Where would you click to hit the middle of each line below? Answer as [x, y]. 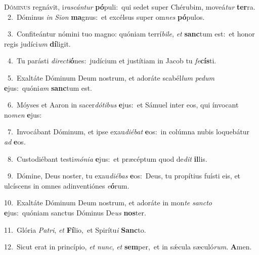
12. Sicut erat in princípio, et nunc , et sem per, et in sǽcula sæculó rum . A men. [128, 247]
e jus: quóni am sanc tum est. [48, 87]
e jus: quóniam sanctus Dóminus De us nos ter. [75, 212]
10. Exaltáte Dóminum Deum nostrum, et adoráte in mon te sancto [108, 203]
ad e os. [15, 141]
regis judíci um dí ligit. [37, 43]
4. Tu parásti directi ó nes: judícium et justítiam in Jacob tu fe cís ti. [112, 61]
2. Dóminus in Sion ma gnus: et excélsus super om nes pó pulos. [106, 16]
